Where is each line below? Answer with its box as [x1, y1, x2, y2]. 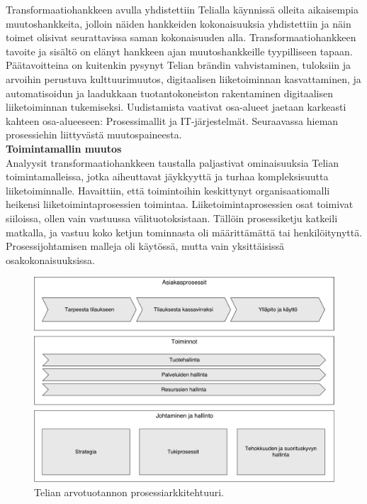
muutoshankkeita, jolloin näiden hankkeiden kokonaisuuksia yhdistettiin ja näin [6, 16, 351, 31]
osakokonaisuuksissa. [6, 252, 95, 267]
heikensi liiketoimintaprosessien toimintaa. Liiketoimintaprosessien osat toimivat [6, 197, 354, 212]
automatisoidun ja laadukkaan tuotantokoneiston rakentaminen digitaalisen [6, 85, 333, 100]
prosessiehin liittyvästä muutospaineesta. [6, 127, 182, 142]
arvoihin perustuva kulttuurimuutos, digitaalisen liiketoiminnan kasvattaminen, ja [6, 71, 361, 86]
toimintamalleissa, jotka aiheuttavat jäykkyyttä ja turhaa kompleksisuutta [6, 169, 329, 184]
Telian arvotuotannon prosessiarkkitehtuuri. [34, 484, 225, 499]
